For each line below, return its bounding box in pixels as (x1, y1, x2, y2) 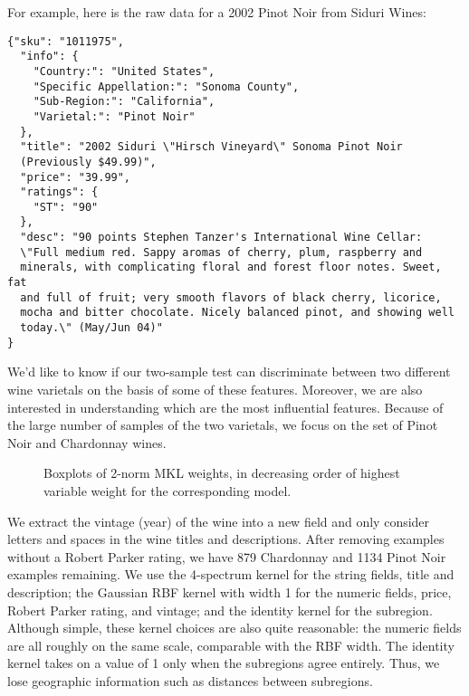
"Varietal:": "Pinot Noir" (33, 110, 196, 123)
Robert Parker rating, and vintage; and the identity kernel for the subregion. (7, 600, 433, 619)
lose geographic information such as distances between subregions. (7, 671, 373, 690)
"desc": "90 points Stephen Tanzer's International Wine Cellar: (20, 231, 423, 244)
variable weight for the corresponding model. (43, 481, 292, 500)
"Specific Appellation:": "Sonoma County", (33, 80, 300, 93)
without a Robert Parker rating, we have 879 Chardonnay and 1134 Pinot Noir (7, 547, 446, 566)
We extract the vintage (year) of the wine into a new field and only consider (7, 511, 430, 530)
